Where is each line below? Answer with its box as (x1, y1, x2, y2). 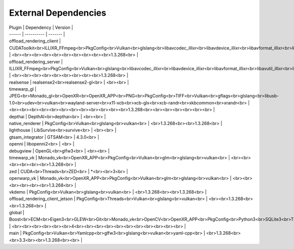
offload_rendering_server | (9, 59, 63, 65)
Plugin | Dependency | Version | (9, 25, 73, 30)
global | (9, 210, 24, 216)
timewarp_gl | (9, 86, 37, 92)
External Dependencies (9, 7, 106, 18)
